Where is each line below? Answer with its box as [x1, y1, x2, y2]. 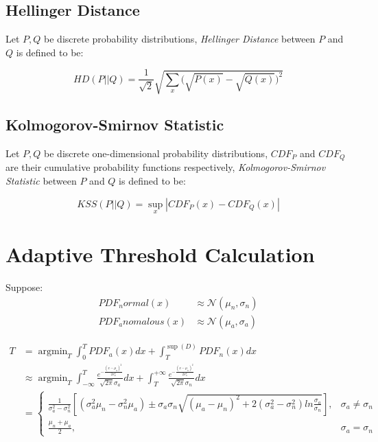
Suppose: [5, 279, 43, 294]
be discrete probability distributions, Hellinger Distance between [44, 32, 316, 46]
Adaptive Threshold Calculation [5, 240, 315, 268]
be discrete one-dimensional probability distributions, [44, 146, 268, 160]
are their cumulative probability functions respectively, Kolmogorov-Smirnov [5, 160, 326, 174]
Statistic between [5, 174, 77, 187]
